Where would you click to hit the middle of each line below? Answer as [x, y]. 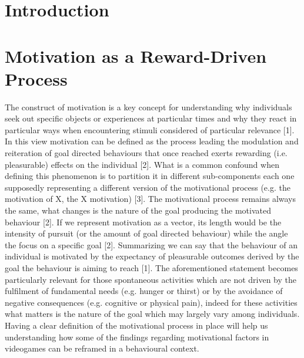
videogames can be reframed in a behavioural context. [102, 348]
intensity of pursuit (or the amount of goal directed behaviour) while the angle [146, 233]
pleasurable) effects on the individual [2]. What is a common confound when [142, 164]
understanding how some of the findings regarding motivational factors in [137, 337]
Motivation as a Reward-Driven [136, 55]
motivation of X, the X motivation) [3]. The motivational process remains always [151, 199]
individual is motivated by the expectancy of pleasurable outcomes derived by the [152, 256]
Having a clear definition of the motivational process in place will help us [136, 325]
